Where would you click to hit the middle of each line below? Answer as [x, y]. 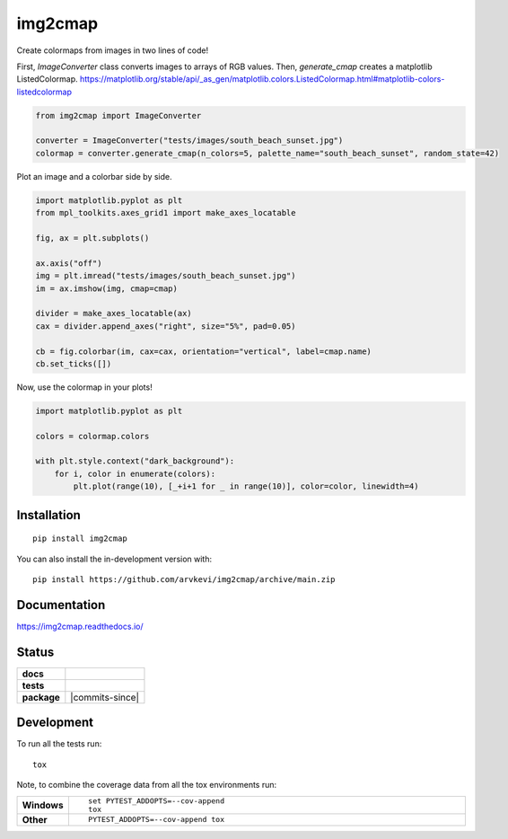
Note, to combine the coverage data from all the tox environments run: [147, 785]
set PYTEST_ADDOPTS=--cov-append [156, 801]
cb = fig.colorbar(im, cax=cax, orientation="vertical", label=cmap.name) [204, 351]
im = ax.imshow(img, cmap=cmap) [107, 288]
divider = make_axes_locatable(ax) [114, 314]
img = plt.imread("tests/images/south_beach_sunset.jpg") [166, 276]
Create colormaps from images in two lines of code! [113, 50]
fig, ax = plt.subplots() [92, 238]
